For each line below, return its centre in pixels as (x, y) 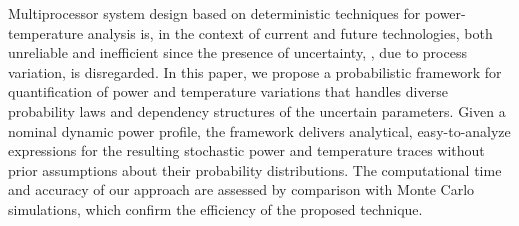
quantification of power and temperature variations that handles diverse (228, 91)
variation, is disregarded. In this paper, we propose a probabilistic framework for (255, 71)
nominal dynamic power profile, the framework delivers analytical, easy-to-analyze (259, 130)
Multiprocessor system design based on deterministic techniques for (214, 13)
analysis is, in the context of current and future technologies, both (290, 32)
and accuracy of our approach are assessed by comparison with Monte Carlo (241, 189)
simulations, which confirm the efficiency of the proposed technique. (215, 208)
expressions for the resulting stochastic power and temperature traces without (246, 150)
